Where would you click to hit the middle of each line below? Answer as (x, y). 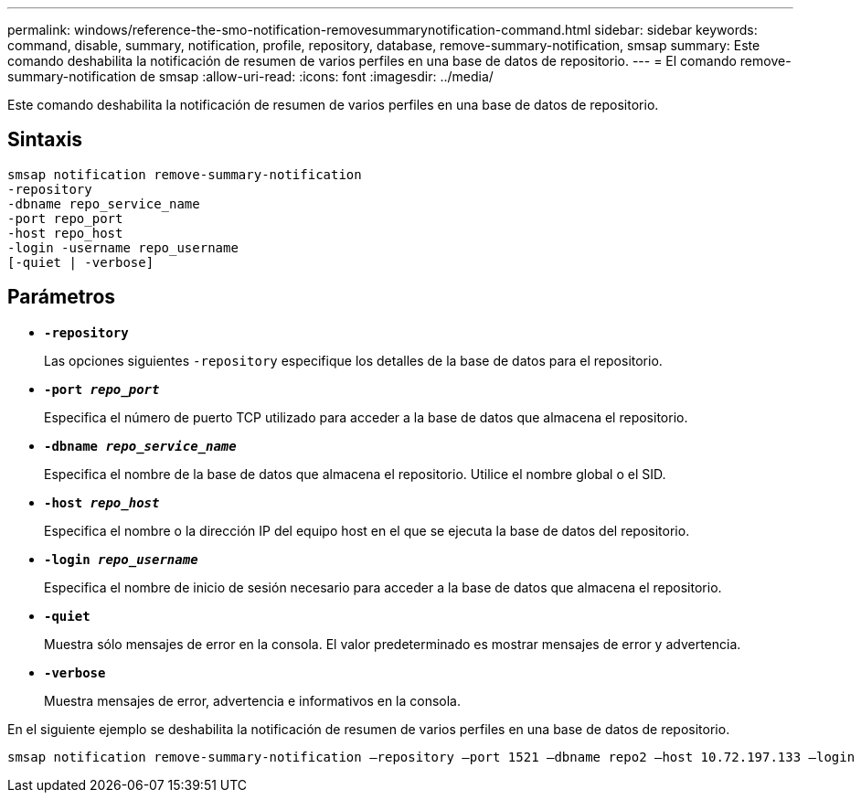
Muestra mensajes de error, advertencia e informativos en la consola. (253, 700)
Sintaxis (45, 140)
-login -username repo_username (123, 247)
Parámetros (62, 297)
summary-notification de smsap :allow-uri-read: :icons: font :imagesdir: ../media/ (250, 76)
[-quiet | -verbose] (81, 262)
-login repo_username (121, 559)
